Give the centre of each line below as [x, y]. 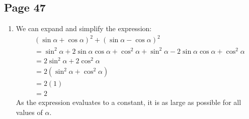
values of [29, 112]
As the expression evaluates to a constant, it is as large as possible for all [129, 102]
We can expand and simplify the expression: [84, 28]
